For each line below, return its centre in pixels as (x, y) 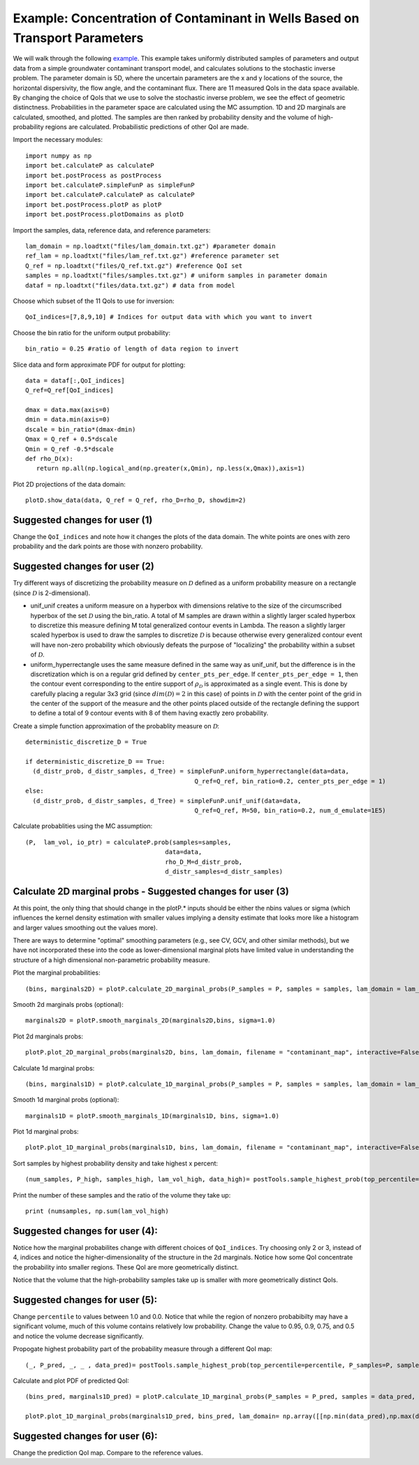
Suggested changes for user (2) (84, 567)
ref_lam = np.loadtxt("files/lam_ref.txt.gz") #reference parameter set (152, 256)
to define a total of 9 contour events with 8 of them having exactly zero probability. (149, 713)
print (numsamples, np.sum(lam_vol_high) (97, 1211)
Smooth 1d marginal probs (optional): (66, 1100)
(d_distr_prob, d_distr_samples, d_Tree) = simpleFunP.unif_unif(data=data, (167, 801)
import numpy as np (59, 156)
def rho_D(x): (49, 459)
